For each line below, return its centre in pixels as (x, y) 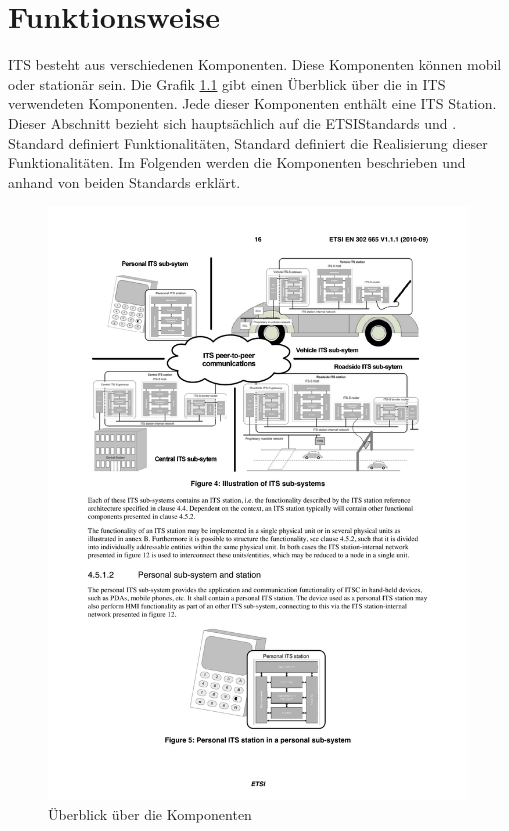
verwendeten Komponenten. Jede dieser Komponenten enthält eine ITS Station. (252, 103)
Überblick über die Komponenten (150, 813)
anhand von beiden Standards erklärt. (124, 181)
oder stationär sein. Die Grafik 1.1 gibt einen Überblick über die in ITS (227, 83)
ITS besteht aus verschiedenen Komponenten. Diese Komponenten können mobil (255, 64)
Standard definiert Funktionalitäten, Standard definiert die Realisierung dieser (248, 142)
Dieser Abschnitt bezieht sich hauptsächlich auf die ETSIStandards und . (232, 122)
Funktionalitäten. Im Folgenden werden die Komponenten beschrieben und (237, 162)
